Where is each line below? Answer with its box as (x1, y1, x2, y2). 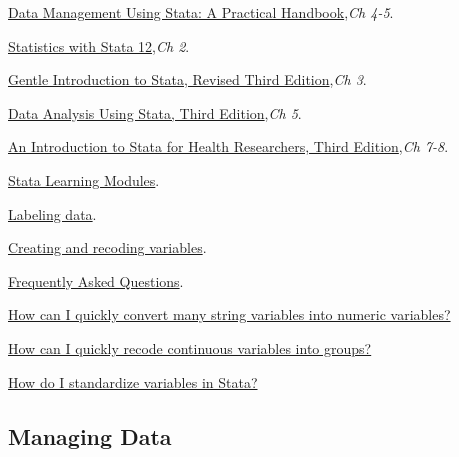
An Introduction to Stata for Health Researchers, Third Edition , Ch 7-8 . (8, 136, 449, 157)
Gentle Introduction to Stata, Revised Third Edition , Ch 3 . (8, 69, 367, 90)
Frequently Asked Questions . (8, 270, 184, 291)
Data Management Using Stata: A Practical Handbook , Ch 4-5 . (8, 2, 394, 22)
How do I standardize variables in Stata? (8, 371, 258, 392)
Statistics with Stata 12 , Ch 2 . (8, 35, 190, 56)
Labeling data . (8, 203, 97, 224)
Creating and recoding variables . (8, 237, 207, 258)
